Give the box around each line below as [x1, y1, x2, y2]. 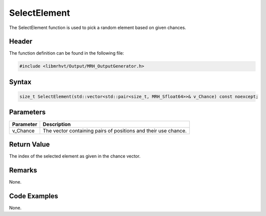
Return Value [9, 140, 50, 149]
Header [9, 37, 33, 46]
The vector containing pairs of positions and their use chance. [42, 127, 187, 134]
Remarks [9, 166, 37, 174]
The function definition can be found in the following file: [9, 50, 124, 56]
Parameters [9, 108, 46, 117]
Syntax [9, 78, 32, 86]
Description [42, 121, 71, 127]
